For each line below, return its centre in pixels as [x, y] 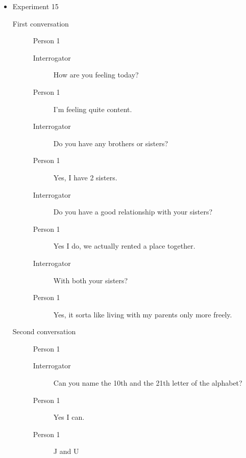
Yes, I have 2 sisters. [85, 177]
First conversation [41, 23]
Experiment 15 [35, 6]
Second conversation [44, 331]
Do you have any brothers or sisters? [111, 143]
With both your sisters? [91, 280]
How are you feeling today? [96, 75]
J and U [66, 451]
